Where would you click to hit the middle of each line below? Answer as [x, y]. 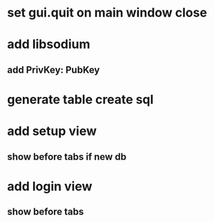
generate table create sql [80, 99]
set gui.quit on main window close [107, 13]
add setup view [52, 131]
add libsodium [49, 45]
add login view [50, 186]
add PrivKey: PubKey [53, 70]
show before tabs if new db [67, 157]
